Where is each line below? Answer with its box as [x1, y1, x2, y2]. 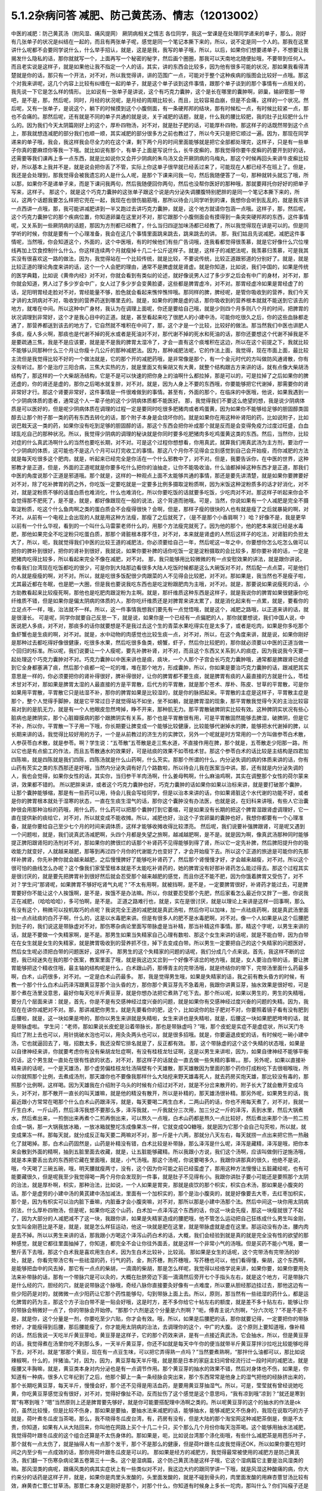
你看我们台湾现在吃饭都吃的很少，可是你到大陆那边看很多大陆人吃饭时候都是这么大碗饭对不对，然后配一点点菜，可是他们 [11, 564, 309, 571]
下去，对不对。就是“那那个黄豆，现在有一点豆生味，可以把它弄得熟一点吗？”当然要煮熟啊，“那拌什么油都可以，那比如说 [11, 1348, 305, 1356]
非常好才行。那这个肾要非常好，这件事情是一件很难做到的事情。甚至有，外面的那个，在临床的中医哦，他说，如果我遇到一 [11, 388, 309, 396]
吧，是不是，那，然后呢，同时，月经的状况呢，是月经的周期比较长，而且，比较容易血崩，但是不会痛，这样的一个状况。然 [11, 96, 309, 104]
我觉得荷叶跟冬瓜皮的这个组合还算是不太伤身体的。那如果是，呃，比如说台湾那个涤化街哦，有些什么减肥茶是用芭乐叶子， [11, 1432, 309, 1439]
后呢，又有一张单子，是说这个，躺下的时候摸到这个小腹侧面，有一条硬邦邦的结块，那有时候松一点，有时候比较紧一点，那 [11, 105, 309, 112]
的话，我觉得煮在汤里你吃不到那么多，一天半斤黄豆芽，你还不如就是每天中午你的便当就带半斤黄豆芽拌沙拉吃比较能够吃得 [11, 1340, 309, 1347]
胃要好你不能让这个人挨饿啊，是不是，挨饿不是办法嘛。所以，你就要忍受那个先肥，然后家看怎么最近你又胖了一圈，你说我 [11, 889, 309, 896]
